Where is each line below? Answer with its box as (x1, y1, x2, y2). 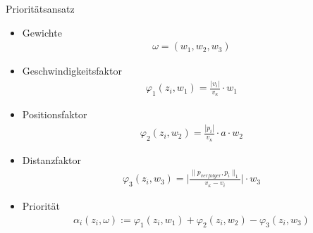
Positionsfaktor (22, 107, 87, 122)
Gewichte (22, 25, 62, 39)
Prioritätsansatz (6, 1, 75, 15)
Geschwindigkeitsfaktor (22, 63, 122, 78)
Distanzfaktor (22, 152, 81, 167)
